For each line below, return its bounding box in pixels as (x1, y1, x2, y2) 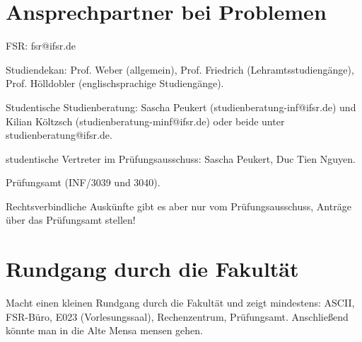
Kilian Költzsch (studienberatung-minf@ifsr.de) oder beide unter (6, 113, 285, 128)
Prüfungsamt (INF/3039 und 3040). (6, 175, 160, 190)
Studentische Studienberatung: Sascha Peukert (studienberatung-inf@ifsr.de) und (6, 99, 356, 114)
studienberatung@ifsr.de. (6, 127, 112, 142)
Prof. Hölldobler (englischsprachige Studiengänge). (6, 76, 224, 91)
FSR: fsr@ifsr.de (6, 38, 76, 53)
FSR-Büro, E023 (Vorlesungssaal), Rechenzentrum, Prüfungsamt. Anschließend (6, 309, 349, 324)
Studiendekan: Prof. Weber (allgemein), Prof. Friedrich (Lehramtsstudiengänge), (6, 62, 354, 76)
